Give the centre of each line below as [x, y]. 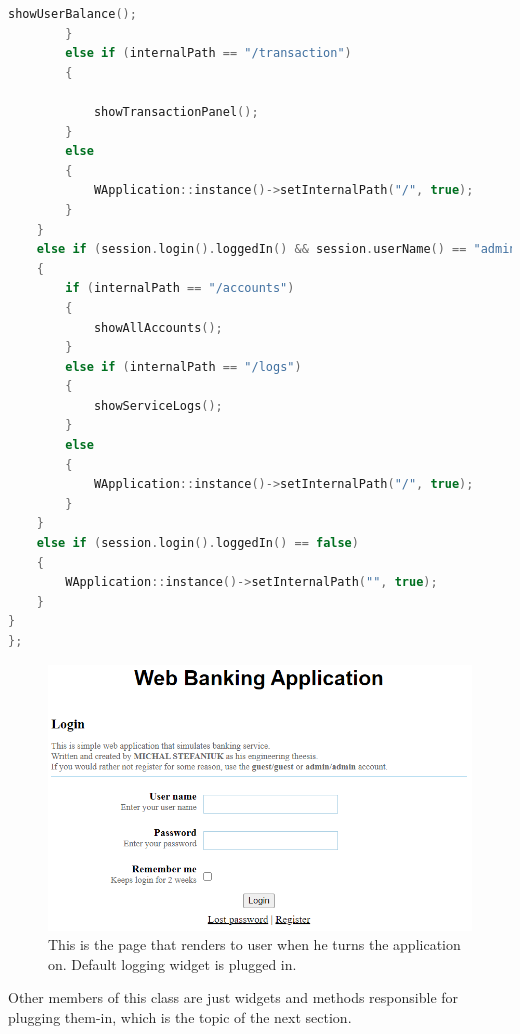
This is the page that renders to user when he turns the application [254, 944]
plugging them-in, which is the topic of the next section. [180, 1017]
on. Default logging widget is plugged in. [172, 963]
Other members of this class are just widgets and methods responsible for [233, 997]
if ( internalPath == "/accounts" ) [180, 288]
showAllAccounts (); [158, 327]
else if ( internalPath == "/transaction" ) [208, 53]
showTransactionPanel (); [176, 111]
